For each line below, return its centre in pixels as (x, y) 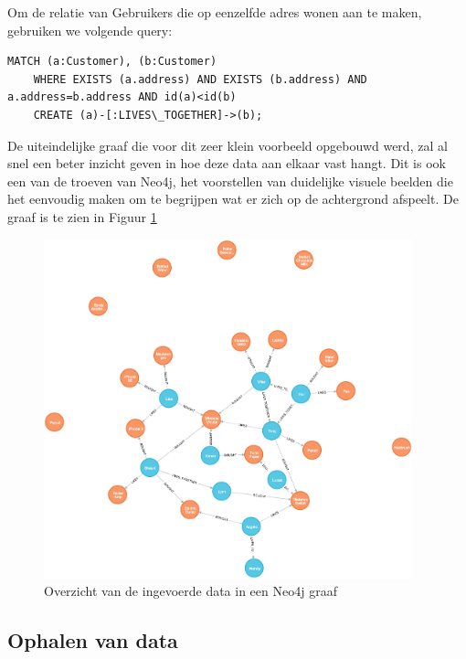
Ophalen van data (93, 640)
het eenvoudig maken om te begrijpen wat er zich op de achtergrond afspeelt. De (233, 199)
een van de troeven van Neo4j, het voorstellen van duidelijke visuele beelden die (230, 181)
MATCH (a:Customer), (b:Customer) (112, 62)
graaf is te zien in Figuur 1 (82, 216)
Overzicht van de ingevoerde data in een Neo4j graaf (191, 591)
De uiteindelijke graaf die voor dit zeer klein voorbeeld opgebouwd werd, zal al (228, 145)
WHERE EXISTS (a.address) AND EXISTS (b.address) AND (200, 79)
